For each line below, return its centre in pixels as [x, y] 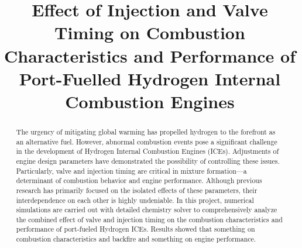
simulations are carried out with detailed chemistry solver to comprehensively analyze [147, 210]
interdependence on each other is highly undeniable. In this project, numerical [135, 200]
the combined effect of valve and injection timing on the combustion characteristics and [149, 219]
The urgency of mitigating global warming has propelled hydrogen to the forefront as [146, 131]
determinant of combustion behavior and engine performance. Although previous [139, 180]
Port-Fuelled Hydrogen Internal [150, 78]
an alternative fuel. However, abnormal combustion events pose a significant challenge [147, 141]
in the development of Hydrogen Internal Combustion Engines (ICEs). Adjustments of [147, 151]
